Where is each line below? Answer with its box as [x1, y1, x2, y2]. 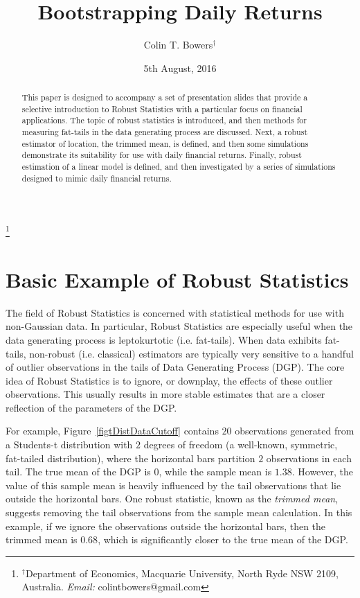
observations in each [266, 450, 352, 465]
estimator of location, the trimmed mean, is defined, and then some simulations [21, 137, 309, 149]
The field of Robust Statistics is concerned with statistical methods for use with [6, 305, 344, 319]
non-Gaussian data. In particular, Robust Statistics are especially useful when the [6, 319, 353, 333]
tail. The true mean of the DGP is [6, 464, 151, 479]
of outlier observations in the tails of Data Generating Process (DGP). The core [6, 360, 345, 374]
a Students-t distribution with [6, 437, 133, 452]
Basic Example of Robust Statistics [6, 265, 349, 293]
